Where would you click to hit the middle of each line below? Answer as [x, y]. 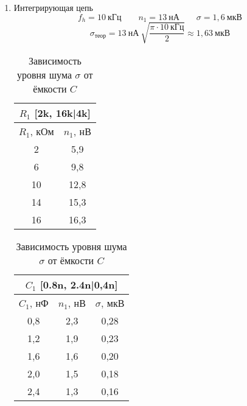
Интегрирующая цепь [53, 7]
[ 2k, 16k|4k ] [62, 113]
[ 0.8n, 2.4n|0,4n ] [79, 284]
